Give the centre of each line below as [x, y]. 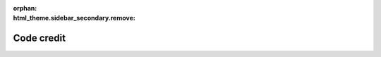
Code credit [40, 38]
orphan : [25, 8]
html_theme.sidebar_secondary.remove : [74, 18]
